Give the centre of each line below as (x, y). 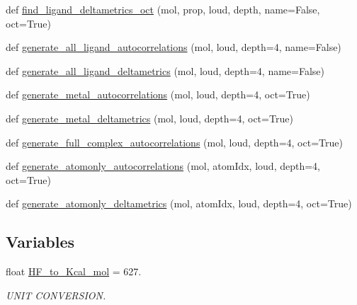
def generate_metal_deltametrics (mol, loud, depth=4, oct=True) (149, 118)
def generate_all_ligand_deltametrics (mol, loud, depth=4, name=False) (165, 70)
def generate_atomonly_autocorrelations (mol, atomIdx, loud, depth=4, (163, 166)
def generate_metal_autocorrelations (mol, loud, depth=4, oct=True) (158, 94)
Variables (40, 242)
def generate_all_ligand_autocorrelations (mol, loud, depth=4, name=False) (174, 47)
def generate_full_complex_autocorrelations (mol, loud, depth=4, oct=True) (174, 142)
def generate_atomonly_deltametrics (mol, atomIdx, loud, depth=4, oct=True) (179, 203)
